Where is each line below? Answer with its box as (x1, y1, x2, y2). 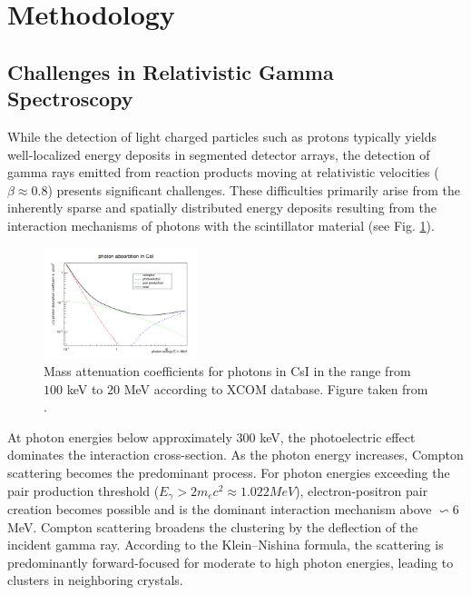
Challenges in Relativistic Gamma (7, 57, 334, 85)
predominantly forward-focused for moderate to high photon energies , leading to (7, 552, 454, 571)
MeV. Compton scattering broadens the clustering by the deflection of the (7, 517, 418, 536)
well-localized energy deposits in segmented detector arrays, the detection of (7, 144, 430, 164)
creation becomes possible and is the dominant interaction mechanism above (7, 500, 432, 519)
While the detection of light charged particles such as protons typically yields (7, 126, 437, 145)
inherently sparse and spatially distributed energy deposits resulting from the (7, 198, 437, 217)
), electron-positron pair (295, 481, 428, 500)
